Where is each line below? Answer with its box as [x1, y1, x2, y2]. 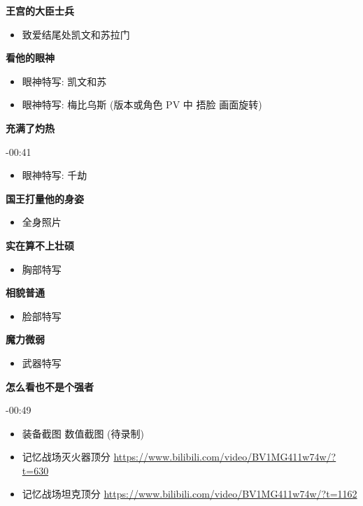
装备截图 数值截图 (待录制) [22, 426, 145, 440]
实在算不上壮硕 [6, 238, 74, 252]
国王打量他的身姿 [6, 191, 84, 205]
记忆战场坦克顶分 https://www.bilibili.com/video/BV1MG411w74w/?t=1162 [22, 486, 357, 501]
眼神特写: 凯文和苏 [22, 73, 107, 88]
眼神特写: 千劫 [22, 168, 87, 182]
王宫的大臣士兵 [6, 3, 74, 17]
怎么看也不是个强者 [6, 379, 94, 393]
